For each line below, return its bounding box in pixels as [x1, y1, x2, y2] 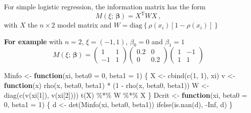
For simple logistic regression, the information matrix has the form [4, 1, 206, 11]
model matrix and [57, 20, 112, 30]
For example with [4, 36, 63, 46]
